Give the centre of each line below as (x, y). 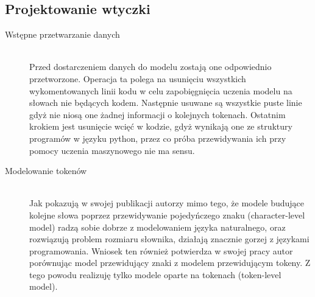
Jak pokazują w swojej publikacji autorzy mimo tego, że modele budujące (167, 203)
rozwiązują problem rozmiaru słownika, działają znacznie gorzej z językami (169, 239)
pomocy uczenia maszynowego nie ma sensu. (112, 150)
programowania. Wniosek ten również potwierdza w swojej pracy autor (161, 250)
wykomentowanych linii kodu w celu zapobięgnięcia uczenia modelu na (161, 90)
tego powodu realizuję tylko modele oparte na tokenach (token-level (155, 274)
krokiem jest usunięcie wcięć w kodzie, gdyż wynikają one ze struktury (161, 126)
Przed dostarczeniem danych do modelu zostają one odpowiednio (150, 67)
